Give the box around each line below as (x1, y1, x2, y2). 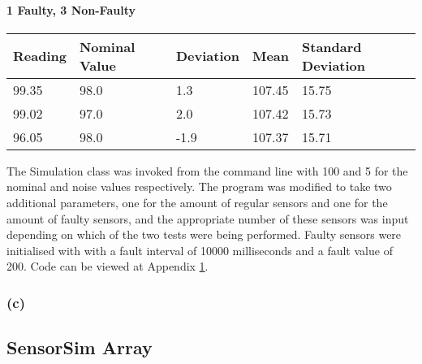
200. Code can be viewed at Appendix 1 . (6, 258, 209, 275)
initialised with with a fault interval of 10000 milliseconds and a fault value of (6, 241, 393, 258)
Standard (302, 37, 362, 56)
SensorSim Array (6, 335, 153, 360)
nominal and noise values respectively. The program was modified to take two (6, 178, 392, 195)
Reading (13, 46, 67, 66)
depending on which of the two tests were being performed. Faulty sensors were (6, 226, 402, 243)
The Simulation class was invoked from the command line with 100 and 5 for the (6, 162, 408, 179)
